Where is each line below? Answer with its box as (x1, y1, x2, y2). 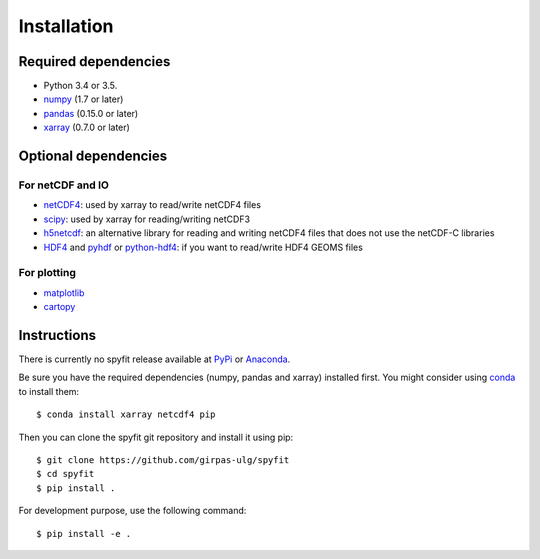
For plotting (18, 266, 77, 280)
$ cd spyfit (36, 468, 95, 480)
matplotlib (43, 286, 85, 299)
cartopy (43, 301, 76, 313)
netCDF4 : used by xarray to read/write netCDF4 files (43, 199, 262, 211)
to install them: (18, 385, 80, 397)
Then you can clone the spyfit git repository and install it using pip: (18, 431, 294, 443)
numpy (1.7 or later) (43, 93, 124, 105)
